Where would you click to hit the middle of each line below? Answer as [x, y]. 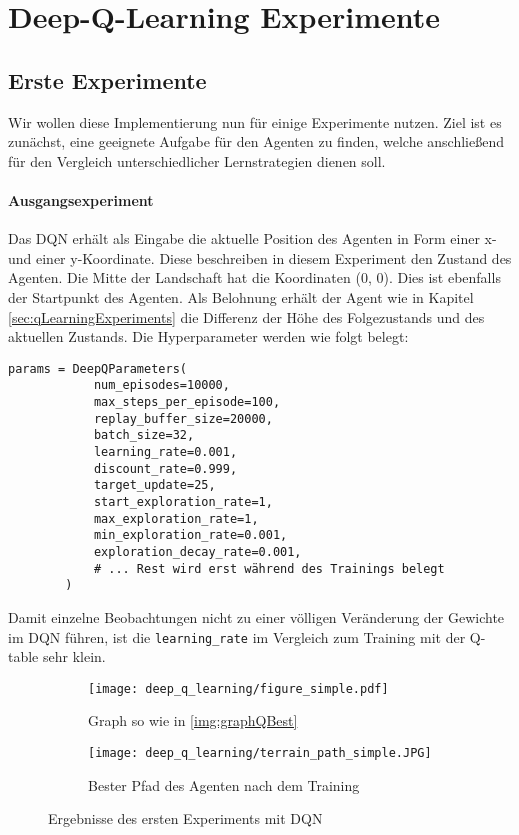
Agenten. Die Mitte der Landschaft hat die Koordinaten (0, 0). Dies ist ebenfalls [254, 277]
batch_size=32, [144, 435]
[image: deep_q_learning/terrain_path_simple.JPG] [260, 753]
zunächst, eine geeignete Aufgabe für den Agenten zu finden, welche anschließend [256, 141]
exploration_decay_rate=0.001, [197, 551]
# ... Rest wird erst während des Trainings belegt [269, 568]
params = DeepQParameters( [97, 368]
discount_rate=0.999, [165, 468]
